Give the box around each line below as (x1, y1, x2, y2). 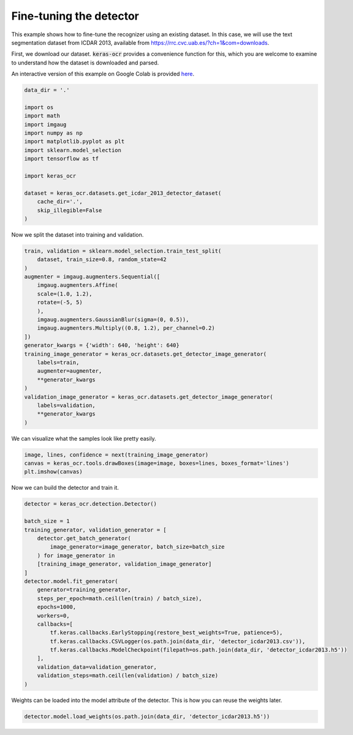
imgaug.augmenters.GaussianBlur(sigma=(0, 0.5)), (37, 316, 189, 323)
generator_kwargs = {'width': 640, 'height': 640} (24, 342, 180, 349)
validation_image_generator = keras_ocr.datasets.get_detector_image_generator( (24, 393, 273, 400)
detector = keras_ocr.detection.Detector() (24, 500, 158, 508)
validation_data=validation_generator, (37, 663, 158, 671)
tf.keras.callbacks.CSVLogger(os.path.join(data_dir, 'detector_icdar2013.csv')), (50, 638, 306, 645)
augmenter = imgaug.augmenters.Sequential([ (24, 273, 161, 280)
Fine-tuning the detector (11, 9, 139, 23)
